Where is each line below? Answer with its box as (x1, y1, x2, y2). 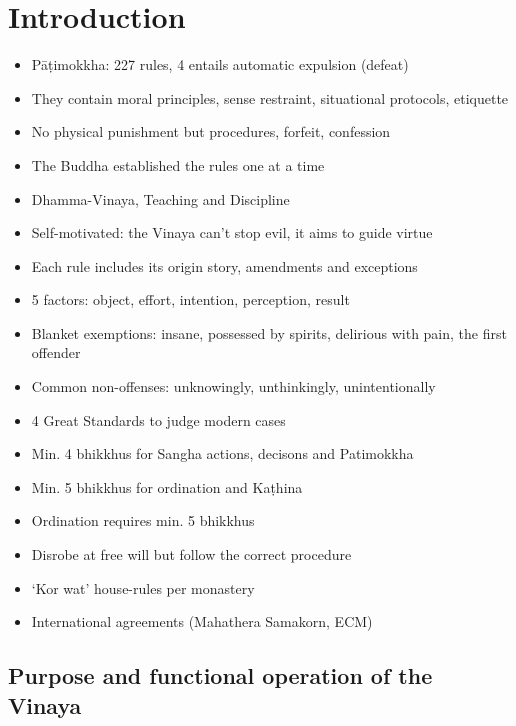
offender (31, 342, 81, 363)
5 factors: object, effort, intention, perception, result (31, 289, 350, 310)
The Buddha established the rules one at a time (31, 154, 325, 175)
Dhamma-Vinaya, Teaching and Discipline (31, 188, 290, 209)
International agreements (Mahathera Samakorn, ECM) (31, 611, 373, 632)
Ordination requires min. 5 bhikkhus (31, 510, 255, 531)
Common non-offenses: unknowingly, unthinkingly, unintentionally (31, 376, 436, 397)
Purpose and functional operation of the (8, 660, 433, 691)
